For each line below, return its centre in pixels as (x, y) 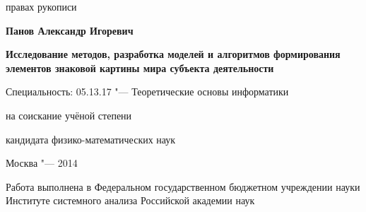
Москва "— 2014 (42, 163)
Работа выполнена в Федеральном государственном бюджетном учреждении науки (183, 186)
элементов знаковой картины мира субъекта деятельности (140, 67)
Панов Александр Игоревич (70, 30)
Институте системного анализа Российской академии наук (130, 200)
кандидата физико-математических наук (91, 139)
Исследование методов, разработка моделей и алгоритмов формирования (173, 54)
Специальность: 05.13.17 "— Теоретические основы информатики (147, 92)
